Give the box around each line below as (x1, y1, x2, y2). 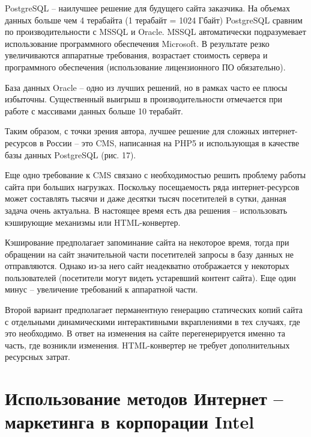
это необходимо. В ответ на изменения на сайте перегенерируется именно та (5, 327, 286, 339)
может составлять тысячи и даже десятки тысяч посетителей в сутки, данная (5, 192, 286, 205)
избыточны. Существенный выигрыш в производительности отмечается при (5, 93, 282, 105)
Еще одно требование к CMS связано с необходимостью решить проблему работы (5, 169, 306, 181)
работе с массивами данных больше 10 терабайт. (5, 104, 183, 117)
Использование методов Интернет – (5, 386, 283, 411)
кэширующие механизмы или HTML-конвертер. (5, 215, 181, 228)
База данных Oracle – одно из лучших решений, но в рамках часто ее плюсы (5, 81, 288, 93)
